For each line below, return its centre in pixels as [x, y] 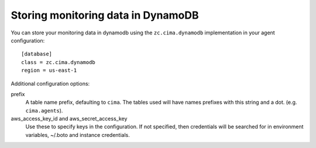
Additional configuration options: [50, 83]
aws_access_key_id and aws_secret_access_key [69, 119]
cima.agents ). [44, 110]
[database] [37, 54]
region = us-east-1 [49, 71]
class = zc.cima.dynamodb [59, 62]
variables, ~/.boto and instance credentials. [78, 135]
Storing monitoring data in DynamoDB [105, 15]
